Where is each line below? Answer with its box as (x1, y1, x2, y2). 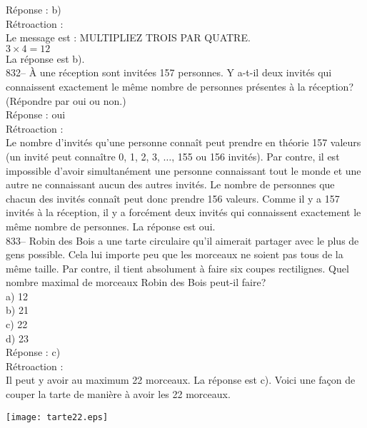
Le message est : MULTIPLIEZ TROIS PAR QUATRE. (6, 30, 251, 45)
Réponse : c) (6, 345, 61, 360)
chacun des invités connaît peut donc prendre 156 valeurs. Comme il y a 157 (6, 190, 340, 205)
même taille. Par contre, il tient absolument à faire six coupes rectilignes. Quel (6, 260, 349, 275)
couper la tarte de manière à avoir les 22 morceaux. (6, 387, 231, 402)
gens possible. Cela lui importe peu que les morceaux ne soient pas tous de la (6, 247, 343, 262)
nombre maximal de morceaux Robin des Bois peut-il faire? (6, 275, 266, 290)
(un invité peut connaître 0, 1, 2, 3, (6, 148, 160, 163)
